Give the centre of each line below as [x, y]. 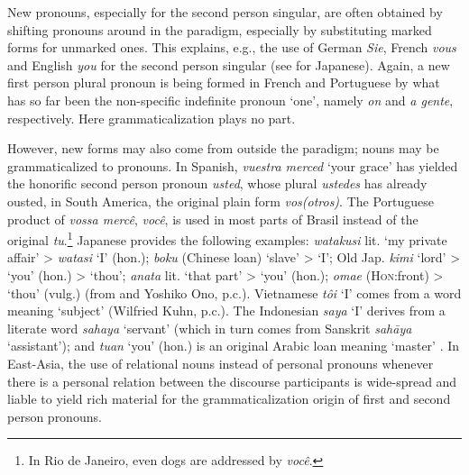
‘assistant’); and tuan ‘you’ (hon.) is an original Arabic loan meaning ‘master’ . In [234, 346]
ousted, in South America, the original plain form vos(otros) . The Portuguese [221, 201]
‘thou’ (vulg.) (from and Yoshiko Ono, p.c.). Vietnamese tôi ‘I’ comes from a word [234, 292]
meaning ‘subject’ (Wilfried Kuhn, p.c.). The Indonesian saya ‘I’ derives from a [226, 311]
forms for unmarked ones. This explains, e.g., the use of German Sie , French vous [232, 47]
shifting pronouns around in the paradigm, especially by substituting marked [220, 29]
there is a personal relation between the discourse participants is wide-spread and [232, 381]
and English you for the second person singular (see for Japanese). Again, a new [229, 64]
